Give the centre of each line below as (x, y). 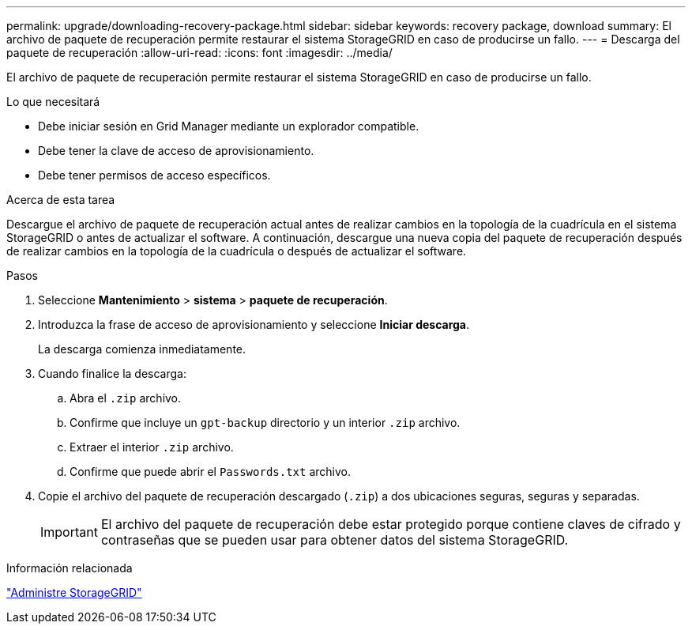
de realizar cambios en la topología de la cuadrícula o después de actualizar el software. (237, 251)
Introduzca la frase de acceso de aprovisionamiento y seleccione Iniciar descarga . (254, 324)
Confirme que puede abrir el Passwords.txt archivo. (210, 472)
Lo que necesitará (53, 102)
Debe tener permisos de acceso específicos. (154, 175)
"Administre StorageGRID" (74, 592)
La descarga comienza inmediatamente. (142, 349)
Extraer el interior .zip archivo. (152, 447)
